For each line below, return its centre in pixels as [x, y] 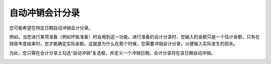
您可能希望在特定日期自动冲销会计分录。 [51, 28]
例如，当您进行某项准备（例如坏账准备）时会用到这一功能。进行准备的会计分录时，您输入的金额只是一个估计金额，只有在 [134, 37]
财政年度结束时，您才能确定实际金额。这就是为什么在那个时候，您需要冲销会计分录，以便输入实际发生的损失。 [123, 44]
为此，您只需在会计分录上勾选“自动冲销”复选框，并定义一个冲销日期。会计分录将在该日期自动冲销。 [112, 53]
